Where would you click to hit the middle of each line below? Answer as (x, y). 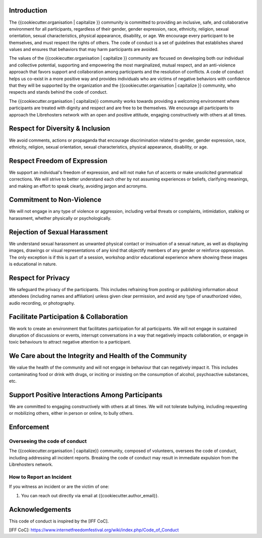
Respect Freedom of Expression (58, 161)
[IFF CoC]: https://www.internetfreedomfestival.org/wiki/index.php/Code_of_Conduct (94, 530)
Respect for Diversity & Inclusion (59, 129)
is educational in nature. (33, 264)
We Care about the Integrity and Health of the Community (98, 356)
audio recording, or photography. (42, 303)
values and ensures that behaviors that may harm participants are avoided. (84, 49)
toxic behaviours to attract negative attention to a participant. (70, 342)
